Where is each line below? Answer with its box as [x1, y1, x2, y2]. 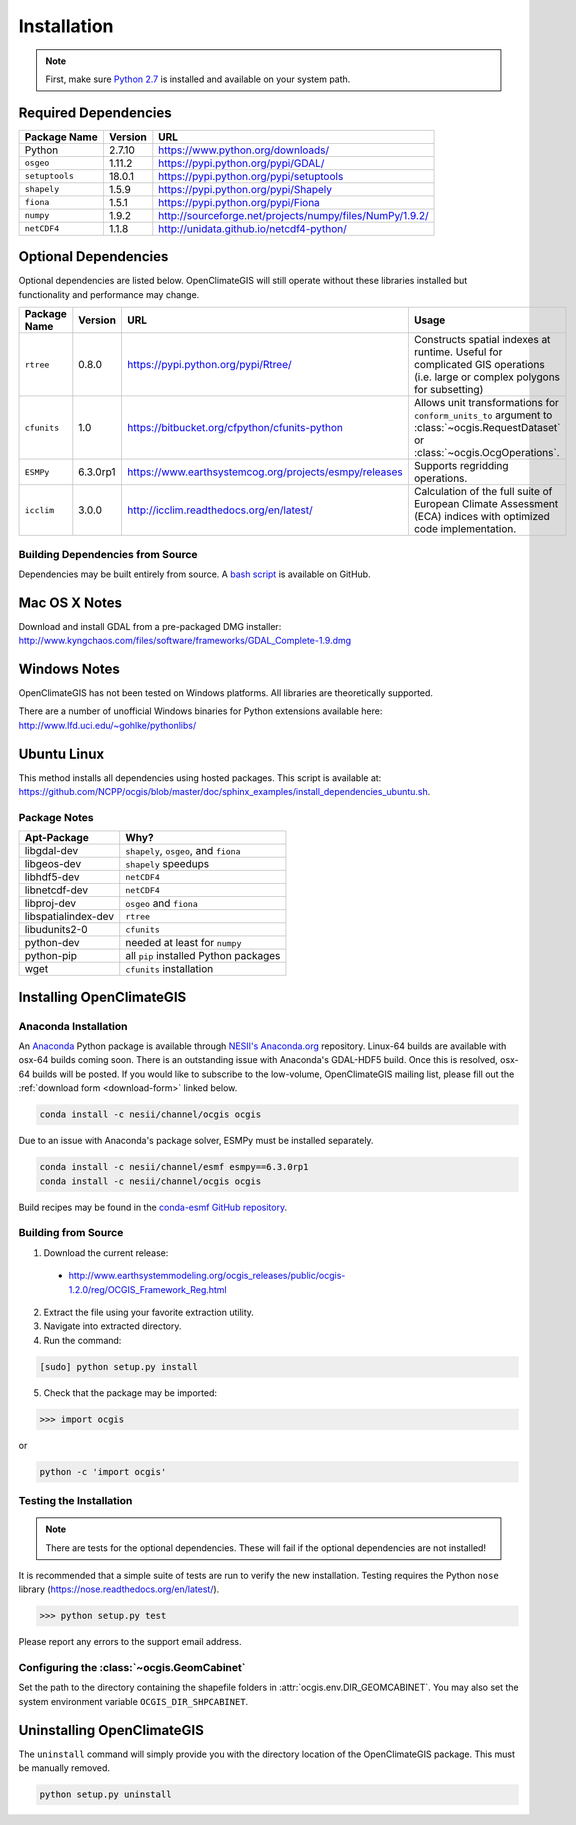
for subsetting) [413, 383, 484, 397]
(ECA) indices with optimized [413, 510, 550, 524]
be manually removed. [18, 1762, 110, 1774]
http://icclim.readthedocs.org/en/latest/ [126, 503, 314, 517]
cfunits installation [125, 962, 214, 976]
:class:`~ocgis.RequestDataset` [413, 421, 561, 435]
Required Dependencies [18, 104, 172, 121]
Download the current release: [43, 1246, 169, 1259]
